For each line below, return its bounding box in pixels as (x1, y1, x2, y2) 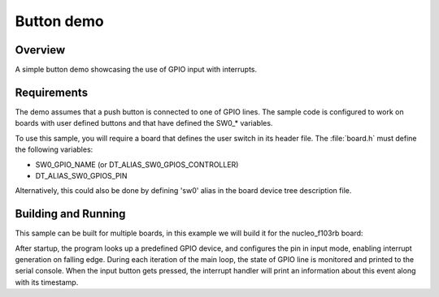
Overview (15, 43, 66, 57)
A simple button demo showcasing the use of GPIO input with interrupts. (15, 65, 258, 75)
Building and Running (15, 207, 126, 221)
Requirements (15, 85, 89, 99)
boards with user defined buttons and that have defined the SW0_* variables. (15, 118, 273, 128)
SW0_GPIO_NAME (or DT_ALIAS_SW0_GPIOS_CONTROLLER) (35, 159, 239, 170)
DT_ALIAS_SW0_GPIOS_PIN (35, 170, 128, 180)
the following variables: (15, 144, 93, 154)
